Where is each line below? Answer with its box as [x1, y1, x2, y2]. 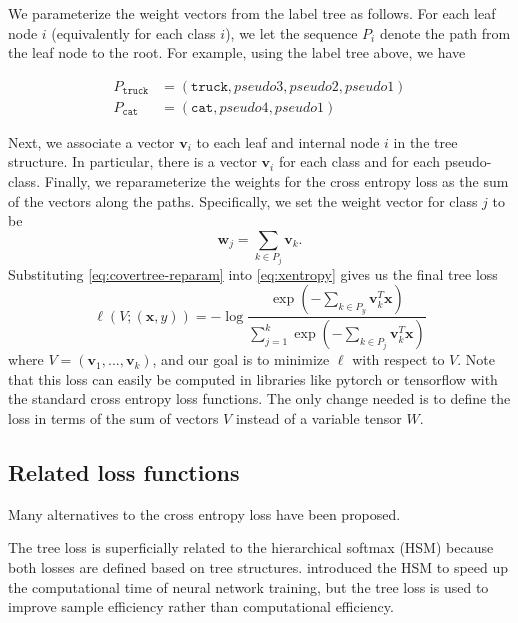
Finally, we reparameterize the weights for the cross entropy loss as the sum [44, 171, 509, 192]
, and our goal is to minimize [152, 349, 330, 370]
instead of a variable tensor [235, 408, 402, 429]
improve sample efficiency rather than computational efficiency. [8, 596, 394, 617]
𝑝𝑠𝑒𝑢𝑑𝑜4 [219, 100, 269, 115]
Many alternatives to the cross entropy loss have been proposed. [8, 503, 401, 524]
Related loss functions [8, 457, 240, 488]
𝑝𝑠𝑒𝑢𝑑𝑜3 [234, 79, 284, 94]
